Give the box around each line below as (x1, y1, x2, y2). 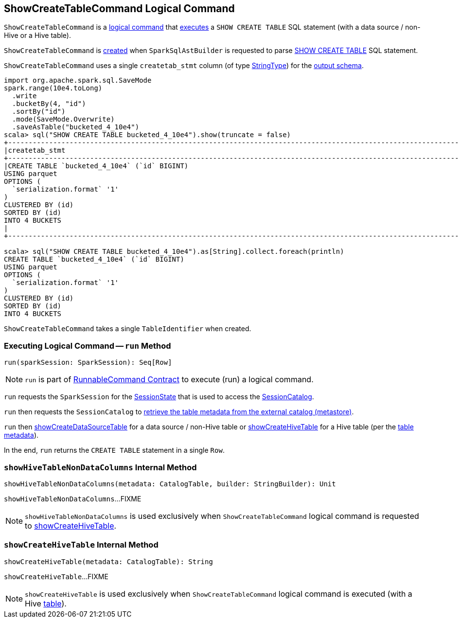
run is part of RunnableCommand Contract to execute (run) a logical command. (25, 374, 314, 385)
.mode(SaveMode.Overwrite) (12, 115, 115, 124)
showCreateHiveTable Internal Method (4, 540, 159, 550)
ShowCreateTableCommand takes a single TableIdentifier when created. (4, 324, 251, 333)
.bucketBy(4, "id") (12, 100, 86, 108)
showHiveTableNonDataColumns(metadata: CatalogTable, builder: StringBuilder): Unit (4, 480, 336, 488)
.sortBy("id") (12, 107, 66, 116)
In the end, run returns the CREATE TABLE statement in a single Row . (4, 446, 225, 455)
